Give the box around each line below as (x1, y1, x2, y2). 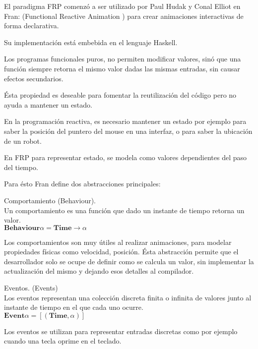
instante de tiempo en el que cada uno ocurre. (4, 302, 143, 312)
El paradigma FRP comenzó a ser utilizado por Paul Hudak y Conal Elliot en (4, 1, 241, 11)
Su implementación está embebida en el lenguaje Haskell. (4, 37, 178, 47)
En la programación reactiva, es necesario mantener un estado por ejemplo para (4, 116, 247, 126)
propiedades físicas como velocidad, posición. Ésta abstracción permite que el (4, 246, 239, 257)
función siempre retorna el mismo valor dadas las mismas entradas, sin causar (4, 63, 240, 73)
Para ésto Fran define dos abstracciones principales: (4, 178, 161, 189)
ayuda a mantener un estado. (4, 99, 92, 110)
